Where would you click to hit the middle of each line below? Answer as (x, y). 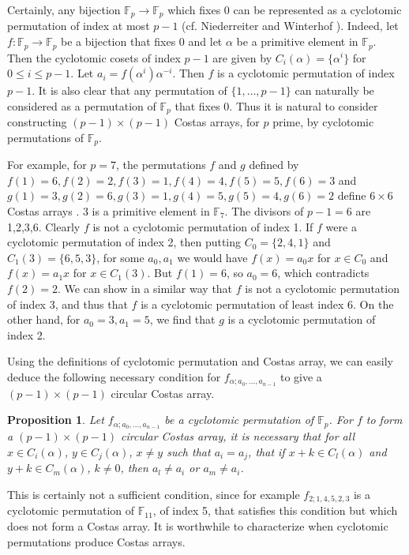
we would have (212, 257)
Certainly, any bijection (64, 9)
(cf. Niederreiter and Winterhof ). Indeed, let (290, 26)
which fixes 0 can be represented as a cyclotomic (285, 9)
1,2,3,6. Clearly (44, 226)
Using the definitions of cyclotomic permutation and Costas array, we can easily (200, 361)
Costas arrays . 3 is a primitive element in (109, 210)
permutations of (45, 137)
